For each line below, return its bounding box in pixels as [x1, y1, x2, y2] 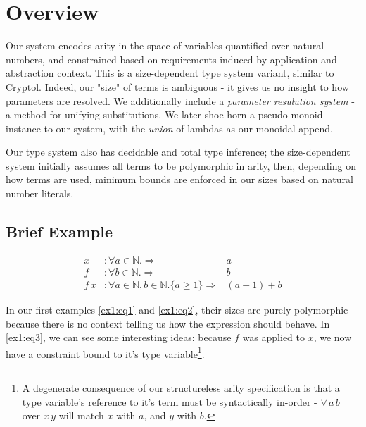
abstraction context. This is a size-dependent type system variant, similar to [6, 66, 334, 80]
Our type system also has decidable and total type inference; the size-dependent [6, 144, 351, 159]
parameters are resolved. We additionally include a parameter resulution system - [6, 93, 355, 108]
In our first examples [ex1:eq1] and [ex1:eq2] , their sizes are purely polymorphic [6, 302, 348, 316]
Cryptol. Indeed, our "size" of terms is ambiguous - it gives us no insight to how [6, 79, 349, 94]
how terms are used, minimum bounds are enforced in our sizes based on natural [6, 172, 353, 187]
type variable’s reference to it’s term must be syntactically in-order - [22, 394, 317, 409]
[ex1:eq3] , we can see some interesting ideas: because [6, 330, 232, 345]
